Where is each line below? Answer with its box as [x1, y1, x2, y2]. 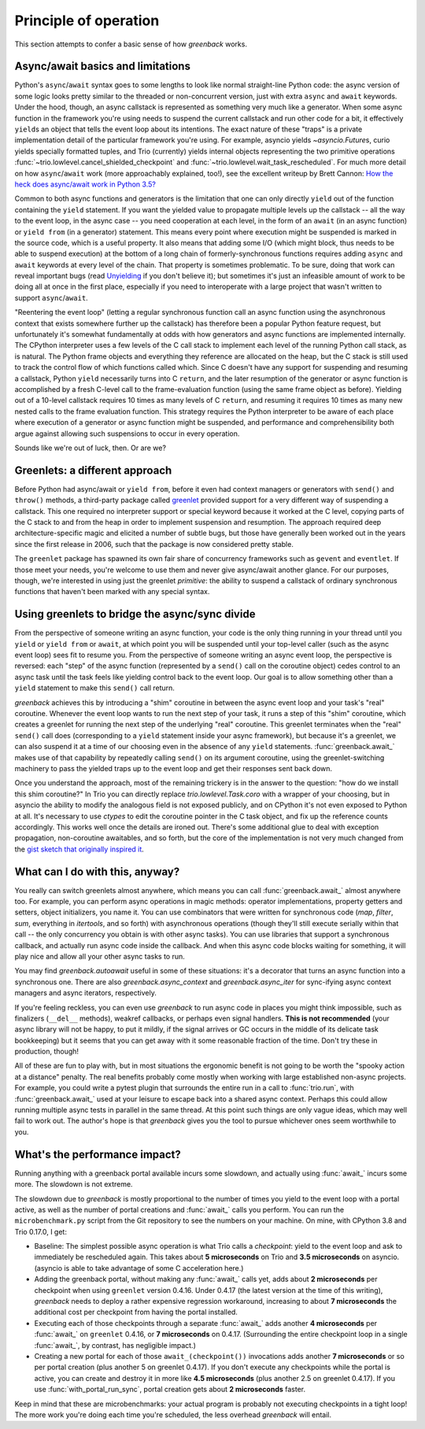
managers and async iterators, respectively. [14, 988, 157, 998]
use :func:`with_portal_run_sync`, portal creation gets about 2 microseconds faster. [34, 1385, 306, 1394]
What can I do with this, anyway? [14, 865, 180, 878]
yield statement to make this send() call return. [14, 683, 175, 692]
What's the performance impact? [14, 1147, 181, 1161]
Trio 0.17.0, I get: [14, 1227, 67, 1236]
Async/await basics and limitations [14, 60, 190, 73]
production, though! [14, 1047, 79, 1056]
